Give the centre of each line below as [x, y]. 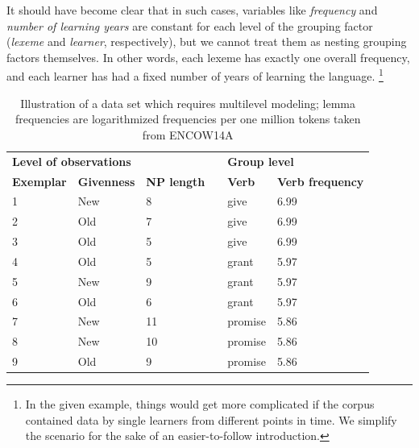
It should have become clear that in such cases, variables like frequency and [192, 10]
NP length [176, 181]
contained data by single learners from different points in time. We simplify [211, 419]
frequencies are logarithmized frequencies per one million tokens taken [188, 119]
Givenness [106, 181]
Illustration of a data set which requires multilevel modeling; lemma [188, 103]
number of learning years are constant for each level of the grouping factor [190, 25]
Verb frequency [320, 181]
